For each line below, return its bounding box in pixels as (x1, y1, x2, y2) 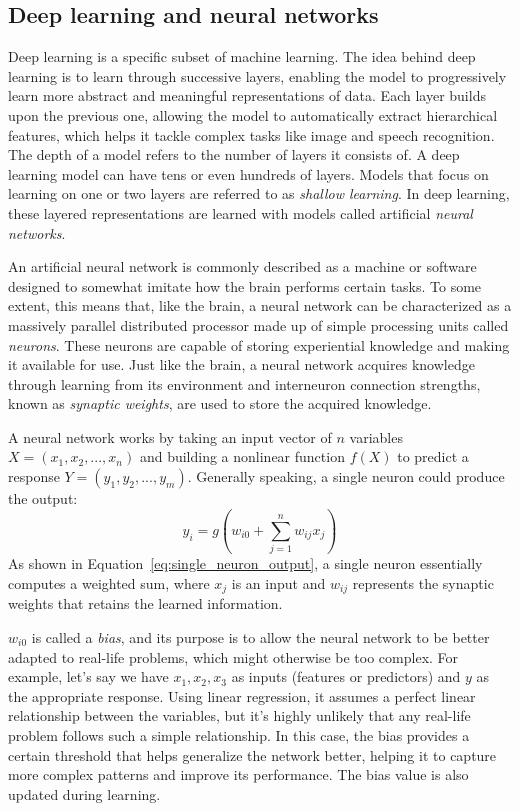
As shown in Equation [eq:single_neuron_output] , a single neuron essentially (8, 553, 483, 574)
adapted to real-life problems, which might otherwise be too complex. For (8, 646, 459, 667)
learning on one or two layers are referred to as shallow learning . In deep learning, (8, 183, 510, 204)
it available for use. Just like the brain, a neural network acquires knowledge (8, 354, 475, 375)
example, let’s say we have (8, 666, 169, 687)
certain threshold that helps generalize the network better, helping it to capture (8, 744, 497, 765)
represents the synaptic (352, 572, 494, 593)
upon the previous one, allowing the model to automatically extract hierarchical (8, 104, 498, 125)
